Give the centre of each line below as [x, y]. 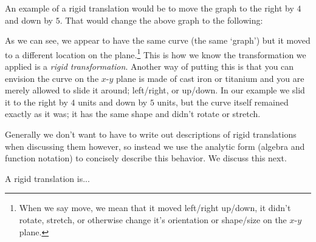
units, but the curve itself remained [223, 102]
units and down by [113, 102]
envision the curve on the [52, 78]
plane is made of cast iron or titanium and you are [210, 78]
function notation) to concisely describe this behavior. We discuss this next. [146, 158]
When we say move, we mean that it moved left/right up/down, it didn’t [155, 208]
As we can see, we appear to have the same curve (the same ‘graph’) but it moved [158, 40]
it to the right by [36, 102]
